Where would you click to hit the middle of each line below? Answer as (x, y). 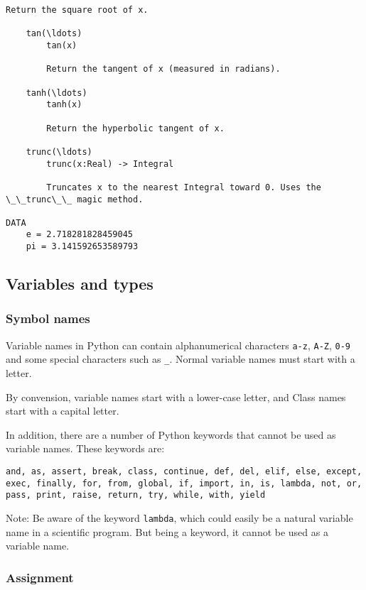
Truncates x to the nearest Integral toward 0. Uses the (184, 187)
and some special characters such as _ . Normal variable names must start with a (181, 359)
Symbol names (48, 318)
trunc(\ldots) (59, 152)
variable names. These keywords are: (85, 448)
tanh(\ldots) (56, 93)
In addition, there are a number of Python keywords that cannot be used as (171, 434)
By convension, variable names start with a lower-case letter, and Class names (176, 397)
